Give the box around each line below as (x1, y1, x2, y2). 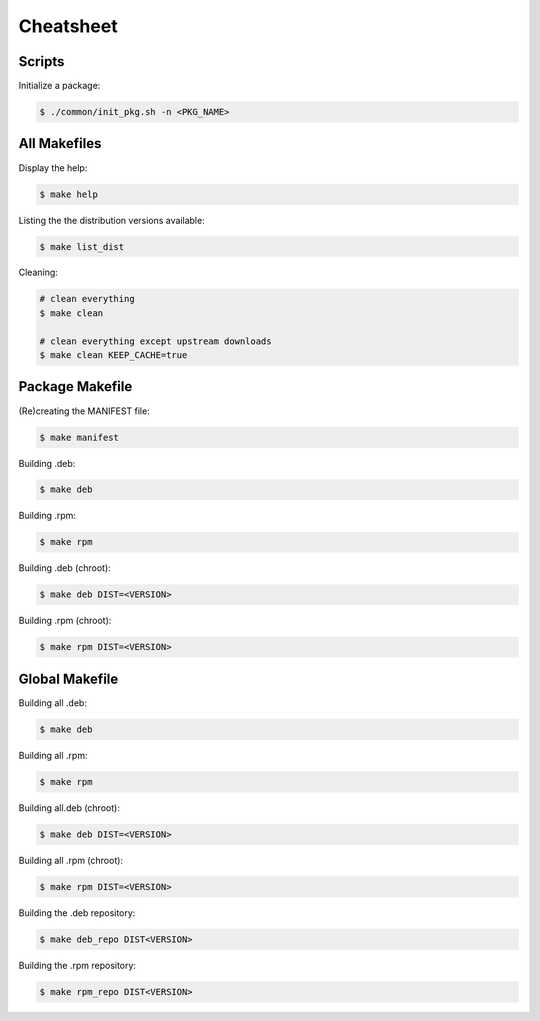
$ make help (39, 188, 99, 200)
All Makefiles (18, 135, 102, 152)
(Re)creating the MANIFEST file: (18, 405, 150, 417)
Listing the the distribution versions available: (18, 214, 205, 226)
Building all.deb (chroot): (18, 801, 120, 814)
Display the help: (18, 161, 88, 174)
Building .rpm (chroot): (18, 615, 112, 627)
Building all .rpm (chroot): (18, 854, 124, 866)
